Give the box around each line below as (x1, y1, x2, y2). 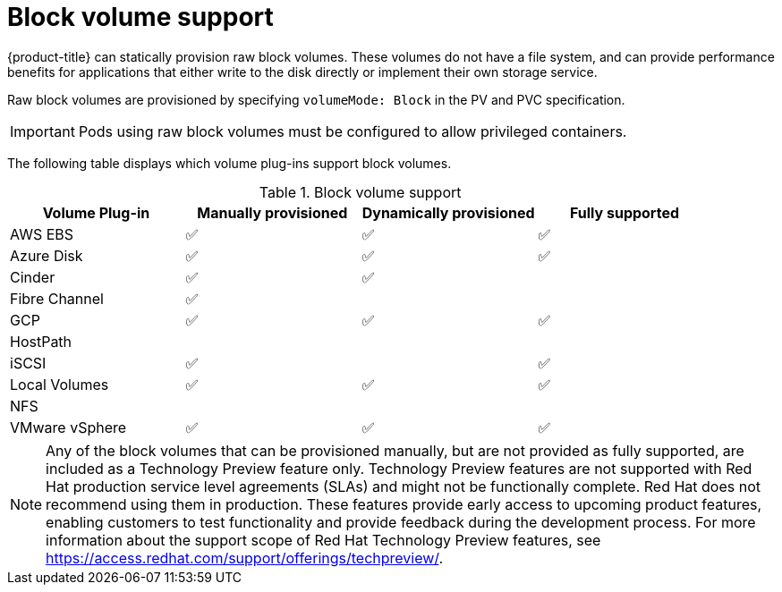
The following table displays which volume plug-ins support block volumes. (7, 155, 452, 171)
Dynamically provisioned (361, 203, 535, 222)
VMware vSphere (10, 418, 127, 436)
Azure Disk (10, 246, 83, 265)
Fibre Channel (10, 289, 104, 308)
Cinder (10, 267, 55, 286)
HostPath (10, 332, 72, 351)
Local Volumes (10, 375, 109, 393)
